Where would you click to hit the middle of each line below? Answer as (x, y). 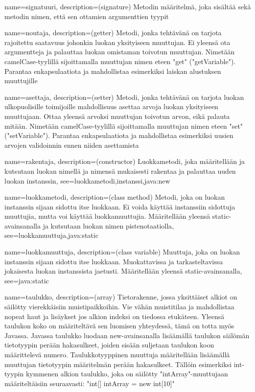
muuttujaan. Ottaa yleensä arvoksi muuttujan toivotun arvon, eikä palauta (117, 116)
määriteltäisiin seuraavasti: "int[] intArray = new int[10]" (90, 383)
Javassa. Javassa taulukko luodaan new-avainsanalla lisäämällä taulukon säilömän (127, 335)
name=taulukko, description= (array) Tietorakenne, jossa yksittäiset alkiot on (121, 297)
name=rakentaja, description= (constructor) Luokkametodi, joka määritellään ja (125, 161)
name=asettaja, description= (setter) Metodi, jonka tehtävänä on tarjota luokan (124, 97)
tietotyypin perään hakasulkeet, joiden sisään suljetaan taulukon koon (109, 345)
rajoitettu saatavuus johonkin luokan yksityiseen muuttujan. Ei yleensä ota (117, 42)
